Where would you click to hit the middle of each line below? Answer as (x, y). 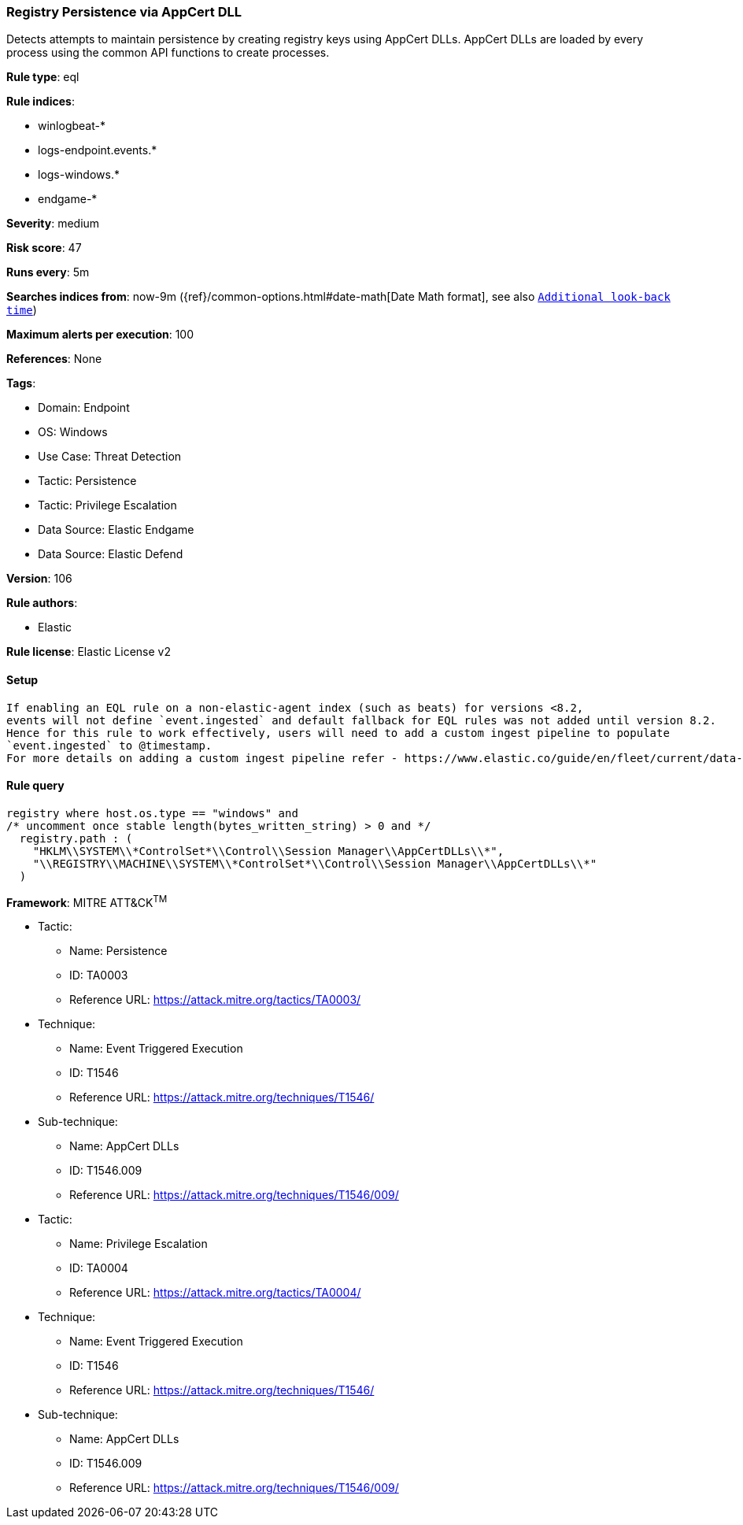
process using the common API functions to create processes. (168, 53)
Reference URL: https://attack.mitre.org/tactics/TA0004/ (215, 1293)
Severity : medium (53, 224)
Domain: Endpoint (84, 408)
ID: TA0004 (99, 1268)
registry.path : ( (76, 838)
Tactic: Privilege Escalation (107, 505)
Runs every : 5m (48, 272)
